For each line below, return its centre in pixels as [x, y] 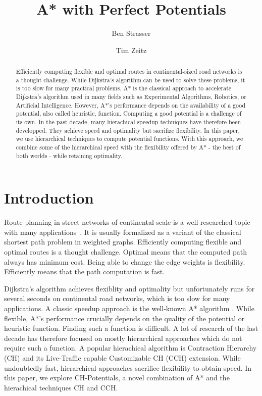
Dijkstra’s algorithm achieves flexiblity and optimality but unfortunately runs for [129, 288]
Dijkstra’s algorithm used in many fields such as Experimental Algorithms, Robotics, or [131, 97]
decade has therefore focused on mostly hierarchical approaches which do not [123, 338]
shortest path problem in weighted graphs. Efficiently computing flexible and [123, 242]
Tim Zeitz [131, 50]
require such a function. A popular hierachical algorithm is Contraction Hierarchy [130, 348]
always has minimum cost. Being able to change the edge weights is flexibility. [125, 261]
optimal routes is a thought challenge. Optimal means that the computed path [125, 252]
